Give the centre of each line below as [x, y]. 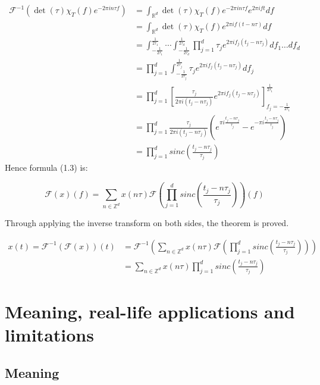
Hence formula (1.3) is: [46, 168]
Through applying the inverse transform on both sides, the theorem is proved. [147, 223]
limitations [49, 335]
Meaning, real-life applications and [150, 311]
